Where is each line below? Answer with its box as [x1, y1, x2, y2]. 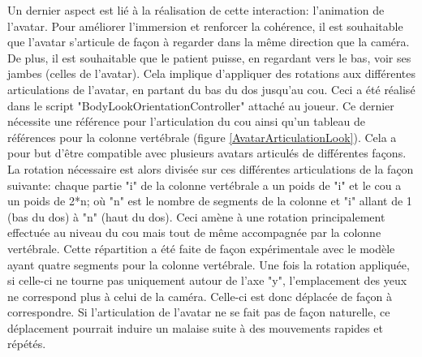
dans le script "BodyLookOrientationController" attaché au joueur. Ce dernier [7, 97, 394, 114]
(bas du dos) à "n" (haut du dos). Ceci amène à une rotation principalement [7, 208, 385, 225]
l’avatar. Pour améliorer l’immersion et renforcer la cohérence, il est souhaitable [7, 17, 403, 34]
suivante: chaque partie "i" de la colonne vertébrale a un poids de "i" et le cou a [7, 176, 402, 193]
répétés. [7, 335, 46, 352]
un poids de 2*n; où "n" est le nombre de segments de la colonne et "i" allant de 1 [7, 192, 412, 209]
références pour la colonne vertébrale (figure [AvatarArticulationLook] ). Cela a [7, 128, 397, 145]
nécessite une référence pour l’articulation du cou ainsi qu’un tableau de [7, 113, 366, 130]
